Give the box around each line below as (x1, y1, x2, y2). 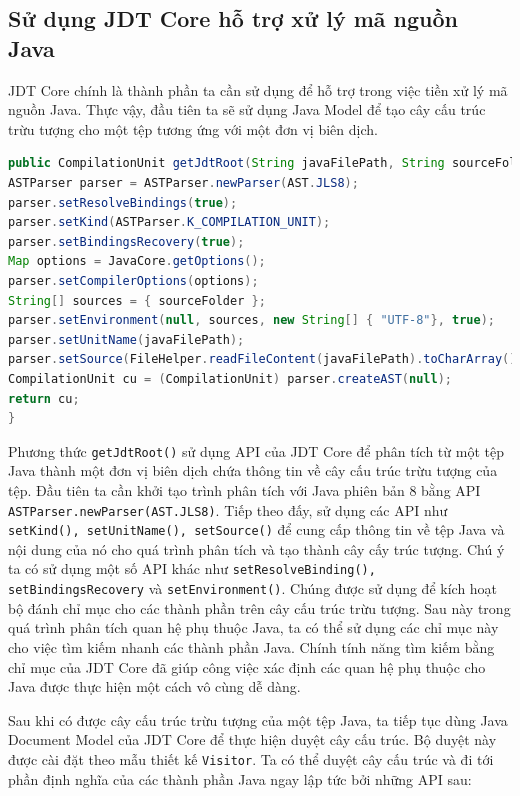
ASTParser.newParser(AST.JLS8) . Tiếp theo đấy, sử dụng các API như (8, 499, 448, 520)
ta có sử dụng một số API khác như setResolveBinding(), (8, 558, 376, 579)
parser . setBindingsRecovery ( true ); (8, 234, 245, 249)
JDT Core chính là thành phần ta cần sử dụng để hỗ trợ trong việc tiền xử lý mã (8, 79, 508, 100)
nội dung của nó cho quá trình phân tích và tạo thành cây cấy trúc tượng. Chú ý (8, 538, 505, 559)
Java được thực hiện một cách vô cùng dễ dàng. (8, 676, 301, 697)
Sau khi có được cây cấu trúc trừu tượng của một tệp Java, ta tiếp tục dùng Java (8, 709, 508, 730)
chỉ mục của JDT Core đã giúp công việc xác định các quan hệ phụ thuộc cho (8, 656, 486, 677)
